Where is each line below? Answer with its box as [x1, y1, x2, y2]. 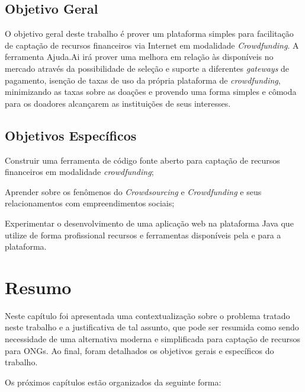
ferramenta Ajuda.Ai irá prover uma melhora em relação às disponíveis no [5, 50, 274, 63]
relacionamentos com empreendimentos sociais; [5, 197, 175, 209]
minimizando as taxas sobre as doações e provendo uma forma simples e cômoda [5, 85, 297, 98]
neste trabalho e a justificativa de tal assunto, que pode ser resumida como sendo [5, 321, 299, 333]
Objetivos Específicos [5, 126, 137, 144]
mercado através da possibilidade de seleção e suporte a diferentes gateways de [5, 62, 290, 74]
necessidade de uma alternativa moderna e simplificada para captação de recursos [5, 333, 301, 345]
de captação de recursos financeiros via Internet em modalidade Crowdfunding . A [5, 39, 299, 51]
